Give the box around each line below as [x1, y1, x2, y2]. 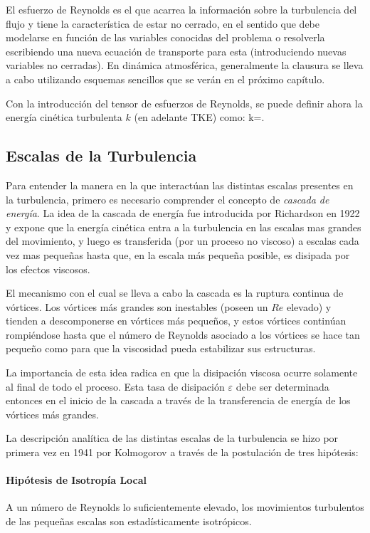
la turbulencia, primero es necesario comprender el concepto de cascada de [6, 191, 329, 206]
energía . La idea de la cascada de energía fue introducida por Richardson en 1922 [6, 206, 360, 221]
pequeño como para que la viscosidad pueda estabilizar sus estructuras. [6, 341, 316, 356]
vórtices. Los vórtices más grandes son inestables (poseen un [6, 299, 268, 314]
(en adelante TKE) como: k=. [134, 110, 265, 125]
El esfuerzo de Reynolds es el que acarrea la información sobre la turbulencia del [6, 2, 357, 16]
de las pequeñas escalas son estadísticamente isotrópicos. [6, 514, 252, 529]
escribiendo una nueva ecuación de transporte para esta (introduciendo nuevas [6, 43, 347, 58]
